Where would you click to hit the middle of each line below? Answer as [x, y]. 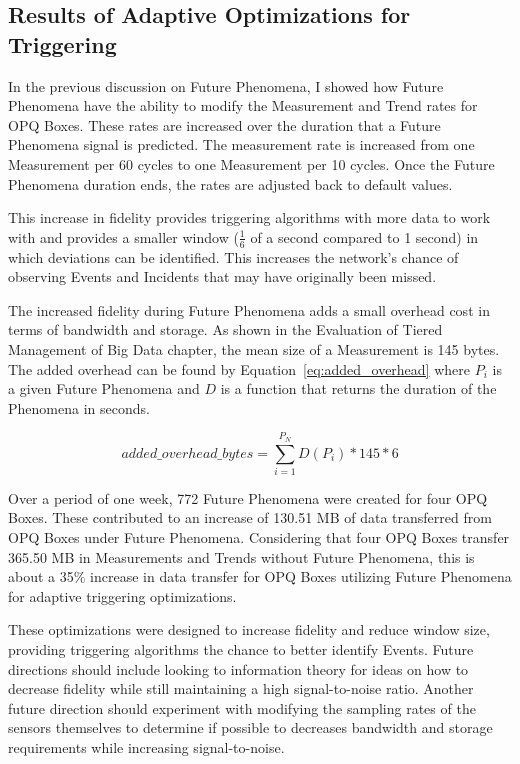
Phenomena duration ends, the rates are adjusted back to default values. [230, 183]
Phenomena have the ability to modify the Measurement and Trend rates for [243, 105]
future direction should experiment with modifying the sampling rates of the [242, 707]
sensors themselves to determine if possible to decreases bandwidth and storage [250, 727]
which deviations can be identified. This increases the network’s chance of [233, 256]
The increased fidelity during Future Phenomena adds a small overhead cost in [249, 309]
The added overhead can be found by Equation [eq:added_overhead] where [239, 368]
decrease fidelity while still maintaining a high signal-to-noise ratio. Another [241, 688]
